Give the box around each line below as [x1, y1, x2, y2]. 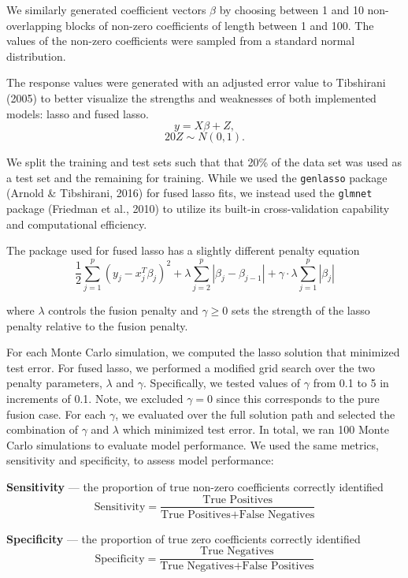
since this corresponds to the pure [216, 390, 380, 406]
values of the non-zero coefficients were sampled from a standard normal [6, 32, 355, 49]
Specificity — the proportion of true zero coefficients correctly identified [6, 530, 361, 546]
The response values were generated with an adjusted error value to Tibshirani [6, 74, 386, 91]
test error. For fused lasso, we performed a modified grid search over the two [6, 359, 375, 375]
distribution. [6, 47, 66, 64]
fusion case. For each [6, 405, 106, 422]
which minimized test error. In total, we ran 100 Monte [122, 421, 389, 438]
